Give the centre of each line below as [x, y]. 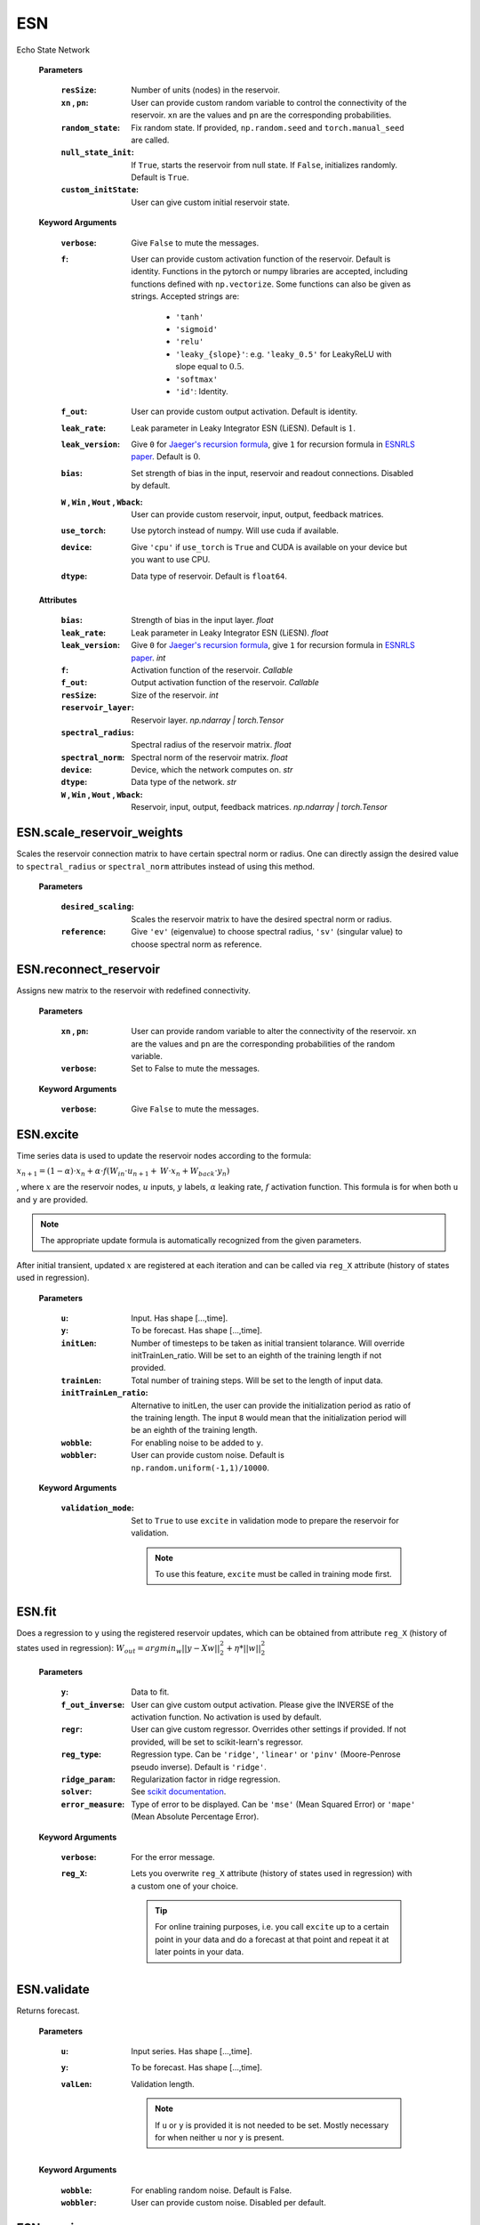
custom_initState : [100, 190]
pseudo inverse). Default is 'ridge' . [199, 1767]
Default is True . [160, 177]
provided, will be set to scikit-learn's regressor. [217, 1742]
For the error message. [173, 1857]
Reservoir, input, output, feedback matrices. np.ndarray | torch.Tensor [260, 807]
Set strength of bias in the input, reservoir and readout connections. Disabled [272, 473]
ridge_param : [88, 1779]
